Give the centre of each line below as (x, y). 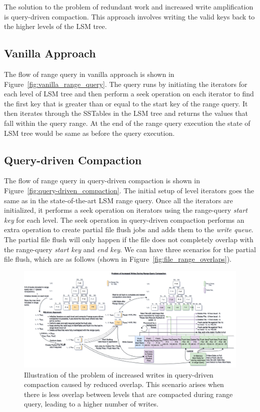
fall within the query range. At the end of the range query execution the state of (127, 123)
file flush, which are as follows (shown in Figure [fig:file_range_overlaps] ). (118, 259)
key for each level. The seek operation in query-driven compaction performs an (124, 219)
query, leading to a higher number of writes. (91, 404)
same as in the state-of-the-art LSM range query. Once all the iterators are (118, 200)
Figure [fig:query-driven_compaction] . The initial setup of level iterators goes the (129, 190)
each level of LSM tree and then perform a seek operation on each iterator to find (129, 94)
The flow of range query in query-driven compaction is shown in (102, 181)
